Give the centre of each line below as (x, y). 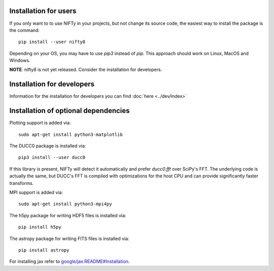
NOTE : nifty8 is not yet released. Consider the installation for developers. (86, 70)
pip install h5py (40, 227)
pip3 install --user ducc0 (52, 158)
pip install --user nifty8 (52, 42)
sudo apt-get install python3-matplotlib (71, 134)
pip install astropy (44, 250)
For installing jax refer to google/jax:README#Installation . (70, 261)
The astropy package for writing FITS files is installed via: (69, 239)
